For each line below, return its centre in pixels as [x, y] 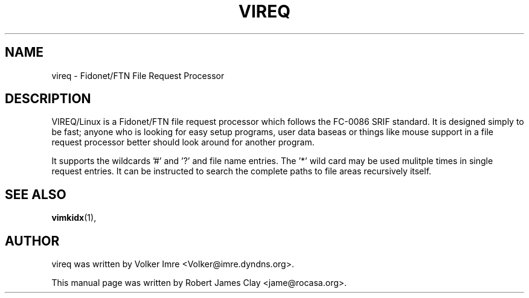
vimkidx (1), [74, 218]
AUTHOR [32, 241]
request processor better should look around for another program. [183, 142]
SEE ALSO [36, 194]
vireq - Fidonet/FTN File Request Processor [138, 75]
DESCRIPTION [48, 99]
